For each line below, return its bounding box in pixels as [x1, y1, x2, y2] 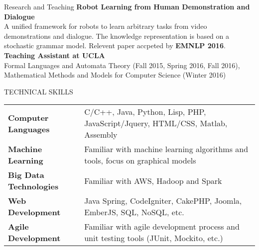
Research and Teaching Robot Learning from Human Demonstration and [4, 1, 250, 11]
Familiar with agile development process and [84, 221, 240, 233]
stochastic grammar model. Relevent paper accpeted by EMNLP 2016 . [4, 40, 226, 51]
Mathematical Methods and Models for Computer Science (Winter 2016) [4, 70, 226, 80]
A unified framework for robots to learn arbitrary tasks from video [4, 21, 207, 31]
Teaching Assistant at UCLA [4, 50, 105, 60]
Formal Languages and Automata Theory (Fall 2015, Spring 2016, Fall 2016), [4, 60, 240, 70]
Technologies [8, 180, 59, 192]
